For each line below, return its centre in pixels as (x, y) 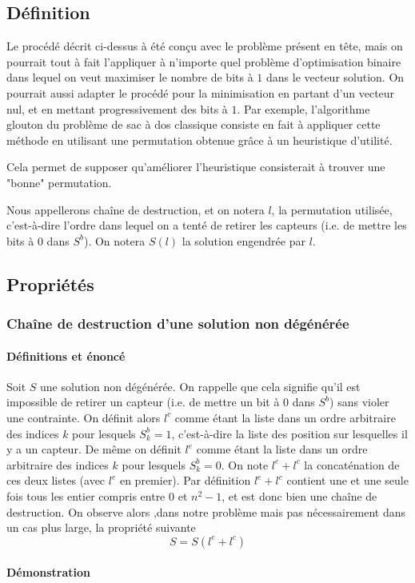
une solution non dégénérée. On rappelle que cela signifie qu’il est (200, 386)
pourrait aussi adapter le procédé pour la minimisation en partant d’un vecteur (201, 92)
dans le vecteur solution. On (335, 77)
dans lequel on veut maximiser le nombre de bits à (130, 77)
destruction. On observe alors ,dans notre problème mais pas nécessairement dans (206, 511)
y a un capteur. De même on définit (94, 449)
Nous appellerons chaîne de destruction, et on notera (136, 209)
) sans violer (359, 402)
